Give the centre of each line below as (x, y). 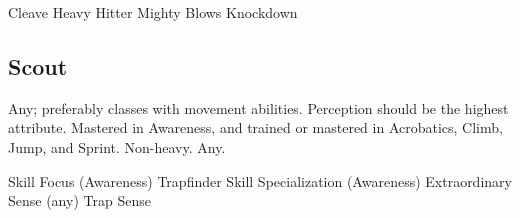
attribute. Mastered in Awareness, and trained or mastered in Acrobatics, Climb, (255, 127)
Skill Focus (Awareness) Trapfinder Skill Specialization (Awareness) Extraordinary (260, 180)
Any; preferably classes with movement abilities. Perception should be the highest (258, 107)
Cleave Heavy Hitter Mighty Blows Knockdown (153, 12)
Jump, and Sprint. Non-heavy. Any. (117, 146)
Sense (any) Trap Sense (79, 200)
